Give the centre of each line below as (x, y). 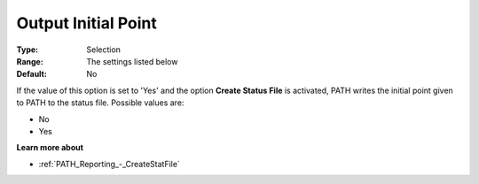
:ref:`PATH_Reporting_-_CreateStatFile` (110, 164)
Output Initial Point (86, 23)
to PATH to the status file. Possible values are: (100, 103)
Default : (32, 74)
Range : (30, 61)
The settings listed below (132, 61)
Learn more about (50, 148)
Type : (27, 50)
